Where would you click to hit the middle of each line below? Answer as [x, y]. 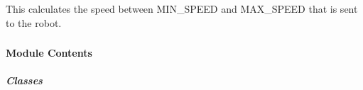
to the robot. [34, 22]
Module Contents [49, 53]
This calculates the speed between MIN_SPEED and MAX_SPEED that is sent [182, 9]
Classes [24, 80]
